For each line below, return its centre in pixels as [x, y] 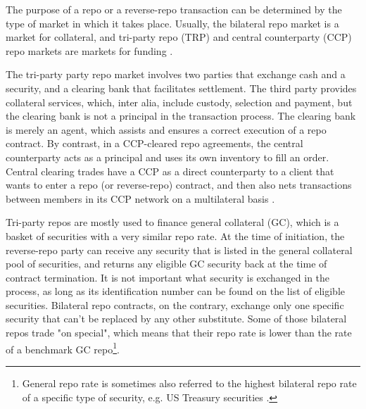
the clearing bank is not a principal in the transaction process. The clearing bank [181, 116]
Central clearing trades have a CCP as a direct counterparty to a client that [170, 171]
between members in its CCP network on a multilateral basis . [140, 198]
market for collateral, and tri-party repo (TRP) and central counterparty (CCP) [179, 37]
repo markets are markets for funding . [89, 50]
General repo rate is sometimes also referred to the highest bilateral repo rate [189, 383]
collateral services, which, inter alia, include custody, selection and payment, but [179, 102]
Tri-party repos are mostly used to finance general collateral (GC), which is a [172, 222]
